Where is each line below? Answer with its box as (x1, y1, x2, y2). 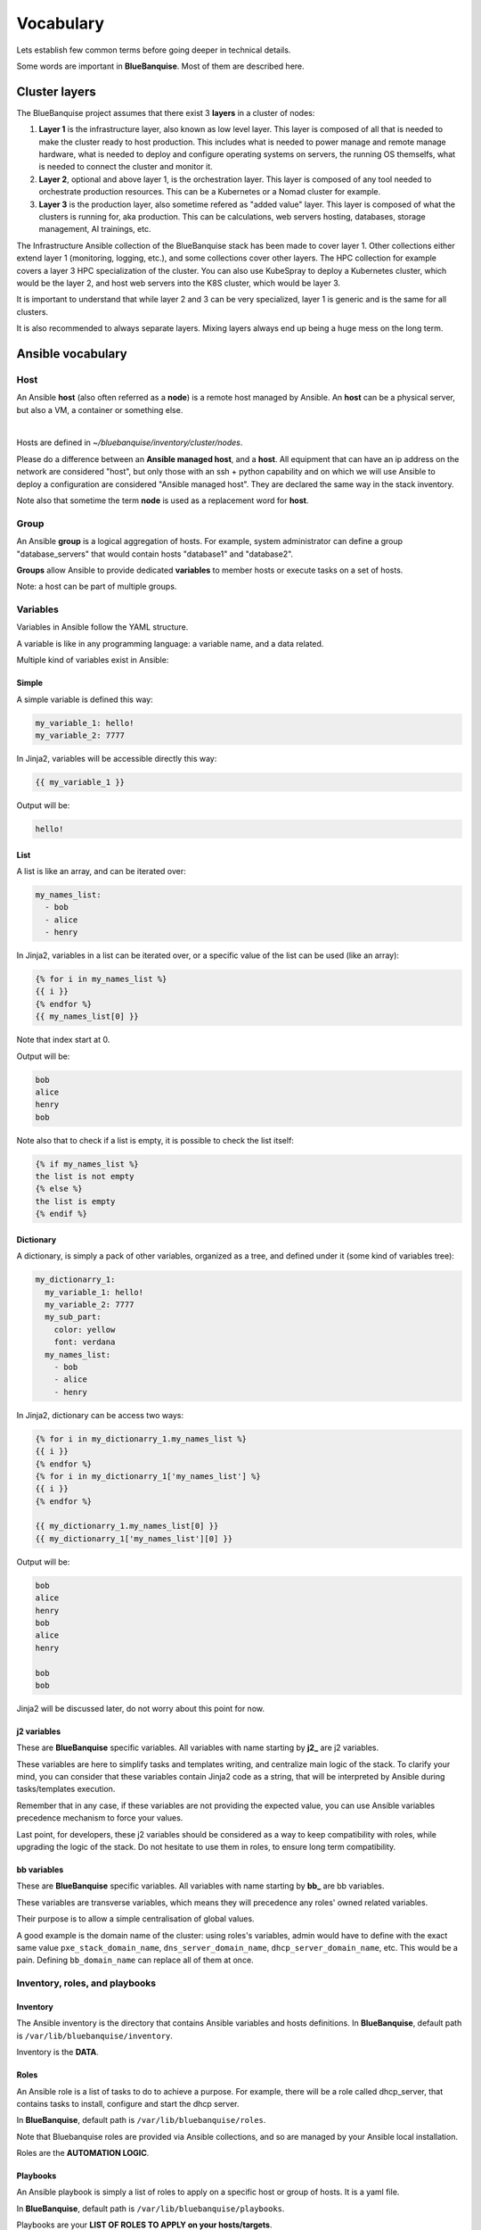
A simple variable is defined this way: (16, 694, 153, 705)
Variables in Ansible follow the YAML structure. (16, 622, 189, 632)
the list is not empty (35, 1171, 135, 1182)
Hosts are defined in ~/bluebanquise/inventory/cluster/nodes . (16, 437, 243, 448)
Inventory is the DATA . (16, 2047, 100, 2058)
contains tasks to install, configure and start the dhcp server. (16, 2098, 240, 2109)
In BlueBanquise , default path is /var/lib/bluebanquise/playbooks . (16, 2203, 285, 2214)
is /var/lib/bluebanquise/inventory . (16, 2030, 174, 2041)
